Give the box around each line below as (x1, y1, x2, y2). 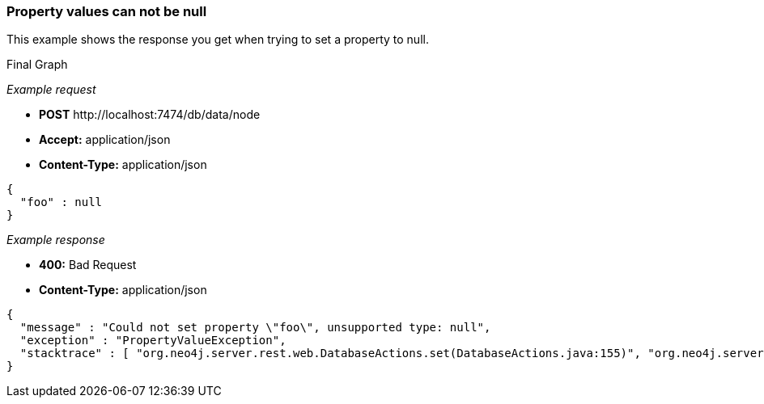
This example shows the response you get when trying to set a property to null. (6, 32, 429, 47)
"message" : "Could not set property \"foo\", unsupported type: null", (19, 321, 491, 335)
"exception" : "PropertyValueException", (19, 334, 286, 347)
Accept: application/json (39, 133, 171, 147)
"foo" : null (19, 196, 103, 209)
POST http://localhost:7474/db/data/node (39, 107, 261, 122)
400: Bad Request (39, 258, 137, 272)
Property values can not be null (6, 3, 207, 19)
